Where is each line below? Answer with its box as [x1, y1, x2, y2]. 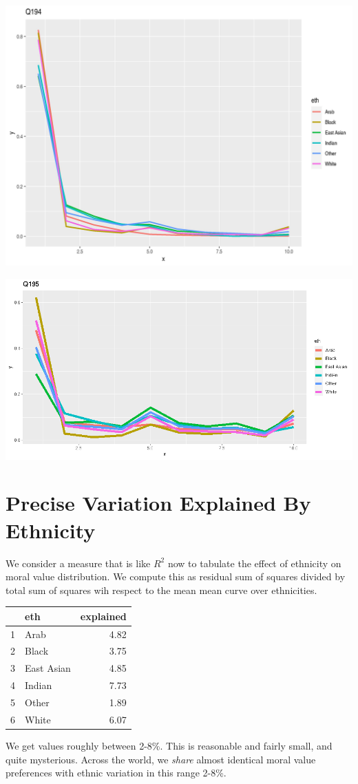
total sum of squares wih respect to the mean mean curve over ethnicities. [6, 582, 317, 597]
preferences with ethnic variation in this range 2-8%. [6, 765, 227, 780]
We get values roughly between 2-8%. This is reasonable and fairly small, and [6, 738, 333, 752]
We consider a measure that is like [6, 555, 151, 570]
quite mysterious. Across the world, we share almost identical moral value [6, 752, 316, 766]
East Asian [25, 661, 71, 675]
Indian [25, 678, 52, 692]
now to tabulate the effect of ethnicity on [167, 555, 341, 570]
